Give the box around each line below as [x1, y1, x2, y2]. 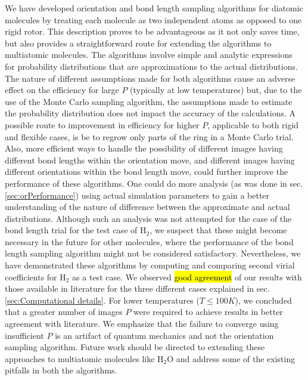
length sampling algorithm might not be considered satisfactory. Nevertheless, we [5, 247, 301, 259]
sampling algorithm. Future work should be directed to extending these [5, 341, 265, 353]
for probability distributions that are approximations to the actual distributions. [5, 60, 298, 72]
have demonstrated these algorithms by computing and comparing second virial [5, 259, 295, 271]
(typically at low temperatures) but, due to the [130, 84, 302, 96]
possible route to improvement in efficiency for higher [5, 118, 200, 131]
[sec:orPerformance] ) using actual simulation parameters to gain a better [5, 189, 270, 201]
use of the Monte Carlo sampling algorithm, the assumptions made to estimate [5, 95, 293, 107]
